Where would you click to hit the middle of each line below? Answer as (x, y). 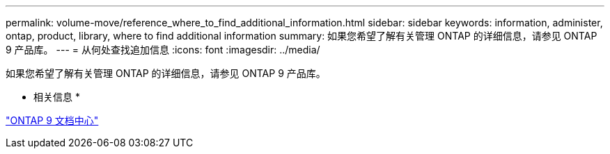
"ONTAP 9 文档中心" (52, 120)
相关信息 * (57, 97)
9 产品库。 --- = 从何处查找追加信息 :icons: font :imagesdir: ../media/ (163, 50)
